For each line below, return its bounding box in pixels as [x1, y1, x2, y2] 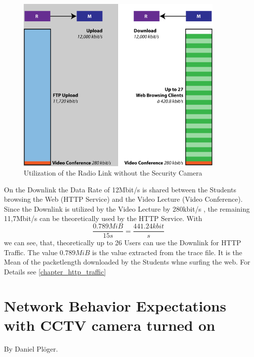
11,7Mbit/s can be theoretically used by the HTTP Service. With [4, 213, 202, 223]
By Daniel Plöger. [4, 343, 58, 354]
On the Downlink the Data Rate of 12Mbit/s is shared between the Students [4, 184, 236, 194]
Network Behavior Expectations [4, 295, 226, 315]
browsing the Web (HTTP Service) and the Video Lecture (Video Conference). [4, 194, 243, 204]
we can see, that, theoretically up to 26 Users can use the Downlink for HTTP [4, 237, 241, 248]
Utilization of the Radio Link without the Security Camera [24, 168, 202, 178]
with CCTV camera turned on [4, 314, 215, 335]
